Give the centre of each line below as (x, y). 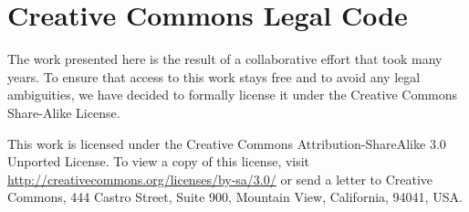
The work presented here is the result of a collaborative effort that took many (225, 59)
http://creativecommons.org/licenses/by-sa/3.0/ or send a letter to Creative (220, 179)
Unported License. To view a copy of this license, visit (159, 161)
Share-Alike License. (64, 112)
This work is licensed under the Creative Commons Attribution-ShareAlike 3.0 (227, 143)
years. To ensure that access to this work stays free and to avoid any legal (214, 76)
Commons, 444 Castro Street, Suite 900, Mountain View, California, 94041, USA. (235, 197)
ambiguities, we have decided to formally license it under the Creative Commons (233, 95)
